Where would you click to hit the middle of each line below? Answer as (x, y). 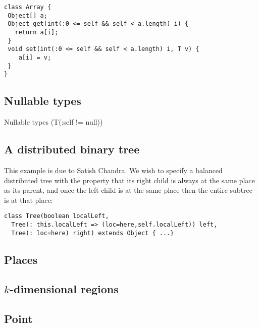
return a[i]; (37, 32)
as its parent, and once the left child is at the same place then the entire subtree (128, 190)
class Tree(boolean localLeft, (57, 216)
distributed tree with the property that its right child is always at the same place (129, 180)
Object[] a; (28, 15)
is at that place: (29, 200)
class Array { (28, 7)
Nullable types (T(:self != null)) (54, 122)
